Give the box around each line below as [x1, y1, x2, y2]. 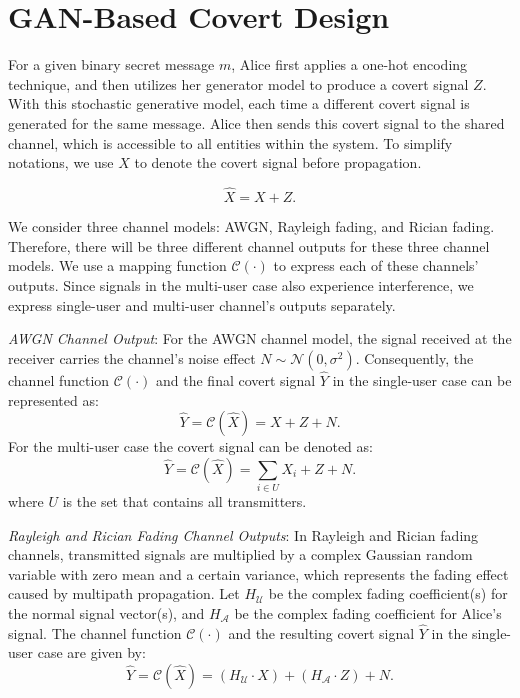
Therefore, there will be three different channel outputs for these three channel [8, 235, 490, 256]
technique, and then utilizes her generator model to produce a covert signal [8, 73, 469, 94]
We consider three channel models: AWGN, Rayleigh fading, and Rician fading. [8, 216, 495, 237]
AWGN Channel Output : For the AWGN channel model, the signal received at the [8, 328, 512, 349]
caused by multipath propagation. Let [8, 583, 240, 604]
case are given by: [37, 642, 146, 663]
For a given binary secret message [8, 54, 215, 75]
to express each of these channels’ [273, 255, 479, 276]
